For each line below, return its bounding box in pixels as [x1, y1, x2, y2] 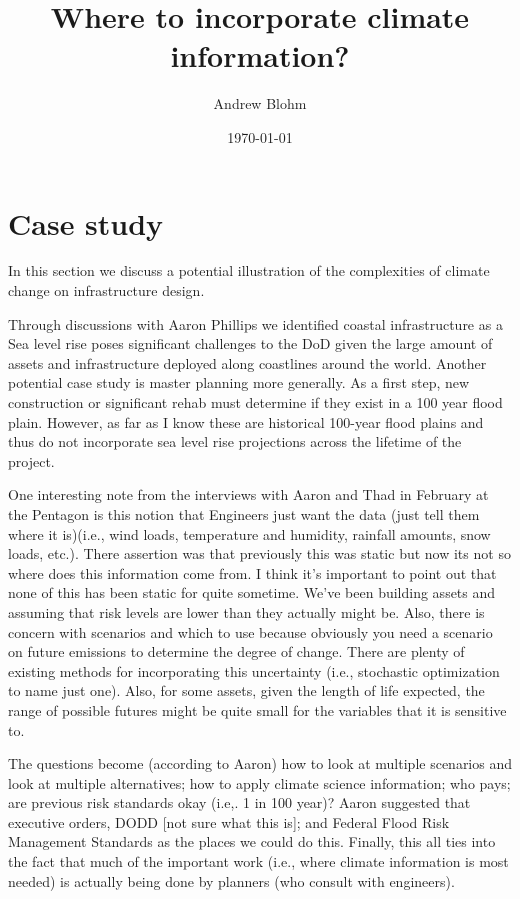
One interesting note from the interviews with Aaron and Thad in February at [8, 484, 489, 505]
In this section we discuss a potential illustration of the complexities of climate [8, 260, 490, 281]
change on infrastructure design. [8, 280, 205, 301]
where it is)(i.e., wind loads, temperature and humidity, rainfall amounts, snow [8, 523, 491, 544]
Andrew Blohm [213, 93, 307, 114]
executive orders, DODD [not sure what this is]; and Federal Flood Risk [8, 811, 450, 832]
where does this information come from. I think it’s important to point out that [8, 562, 497, 583]
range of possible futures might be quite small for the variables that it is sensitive [8, 699, 507, 720]
